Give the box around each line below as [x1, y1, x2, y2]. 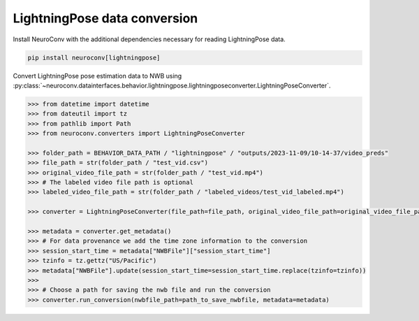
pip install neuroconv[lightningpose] [27, 53, 161, 62]
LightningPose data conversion [13, 10, 198, 26]
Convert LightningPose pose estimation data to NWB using [13, 71, 182, 80]
